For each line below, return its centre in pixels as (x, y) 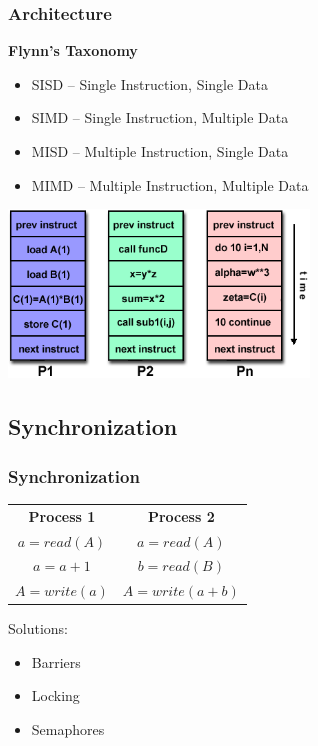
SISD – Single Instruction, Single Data (150, 83)
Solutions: (38, 628)
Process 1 (62, 515)
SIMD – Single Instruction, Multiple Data (160, 117)
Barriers (56, 661)
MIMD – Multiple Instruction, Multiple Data (170, 184)
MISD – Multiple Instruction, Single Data (160, 151)
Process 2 (181, 515)
